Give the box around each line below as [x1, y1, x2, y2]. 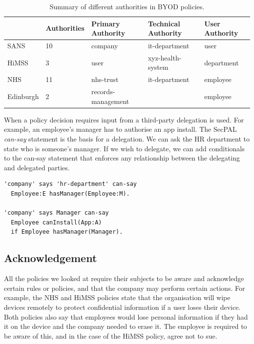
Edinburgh [7, 91, 39, 101]
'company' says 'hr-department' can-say [4, 181, 137, 188]
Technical [148, 18, 180, 28]
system [148, 62, 169, 72]
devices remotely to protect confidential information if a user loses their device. [4, 302, 241, 312]
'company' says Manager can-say [4, 209, 109, 217]
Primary [91, 18, 120, 28]
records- [91, 86, 115, 97]
